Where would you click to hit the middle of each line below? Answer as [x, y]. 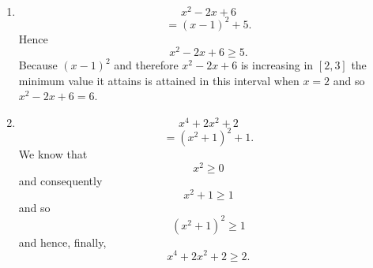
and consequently [60, 181]
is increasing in [277, 65]
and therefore [146, 65]
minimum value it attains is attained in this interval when [159, 80]
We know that [53, 154]
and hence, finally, [62, 242]
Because [38, 65]
